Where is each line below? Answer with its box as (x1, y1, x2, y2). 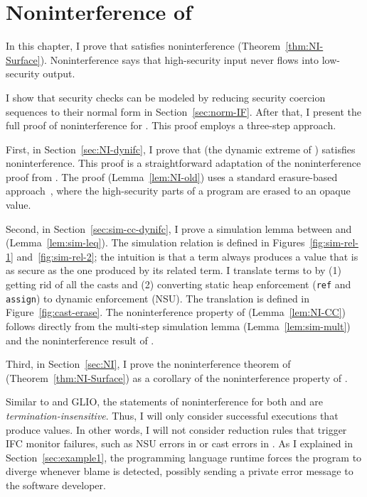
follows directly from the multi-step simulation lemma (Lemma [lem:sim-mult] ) (6, 318, 351, 333)
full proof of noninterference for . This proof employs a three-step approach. (6, 118, 336, 133)
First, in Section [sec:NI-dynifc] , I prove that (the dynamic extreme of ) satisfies (6, 141, 356, 156)
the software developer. (6, 477, 106, 492)
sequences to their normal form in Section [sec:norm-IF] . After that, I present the (6, 104, 362, 119)
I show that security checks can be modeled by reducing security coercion (6, 89, 326, 104)
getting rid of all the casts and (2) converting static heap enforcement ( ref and (6, 277, 351, 292)
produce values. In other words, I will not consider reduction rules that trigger (6, 422, 347, 437)
